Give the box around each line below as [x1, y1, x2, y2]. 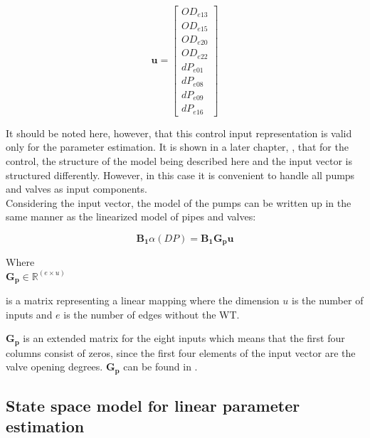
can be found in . [123, 359, 198, 374]
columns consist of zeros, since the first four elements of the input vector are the [6, 345, 356, 360]
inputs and [6, 306, 53, 321]
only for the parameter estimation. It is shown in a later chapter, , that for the [6, 139, 349, 154]
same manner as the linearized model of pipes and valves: [6, 209, 256, 224]
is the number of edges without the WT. [63, 306, 240, 321]
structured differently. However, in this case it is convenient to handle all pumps [6, 167, 355, 182]
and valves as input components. [6, 181, 147, 196]
